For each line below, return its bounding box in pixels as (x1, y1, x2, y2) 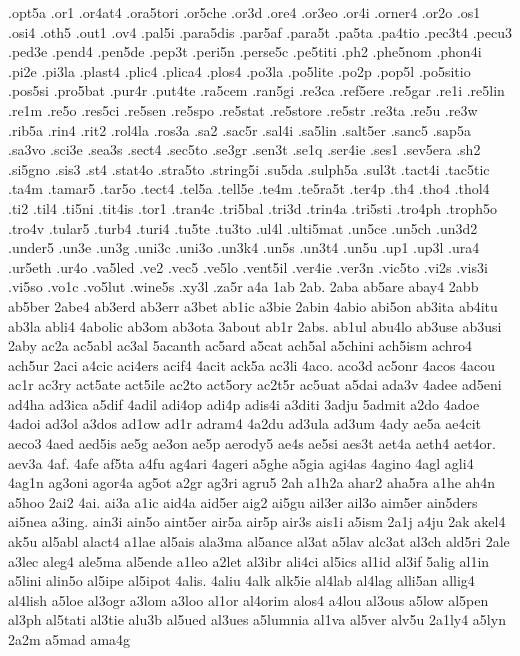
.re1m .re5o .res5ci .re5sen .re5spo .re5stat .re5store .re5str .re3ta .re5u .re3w (8, 99, 478, 120)
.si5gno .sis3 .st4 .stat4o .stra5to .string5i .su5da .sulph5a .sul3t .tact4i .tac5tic (8, 158, 490, 179)
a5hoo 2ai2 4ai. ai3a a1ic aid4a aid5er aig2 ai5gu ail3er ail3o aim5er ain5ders (8, 491, 478, 512)
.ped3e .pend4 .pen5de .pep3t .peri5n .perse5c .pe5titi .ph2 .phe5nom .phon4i (8, 41, 482, 62)
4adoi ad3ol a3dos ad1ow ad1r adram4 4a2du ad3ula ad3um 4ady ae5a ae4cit (8, 413, 482, 434)
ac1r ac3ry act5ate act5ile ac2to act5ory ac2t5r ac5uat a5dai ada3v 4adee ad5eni (8, 374, 502, 395)
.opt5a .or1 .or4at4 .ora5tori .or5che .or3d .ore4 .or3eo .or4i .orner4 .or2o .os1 (8, 2, 481, 22)
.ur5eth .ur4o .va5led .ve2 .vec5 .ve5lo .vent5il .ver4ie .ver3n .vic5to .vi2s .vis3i (8, 256, 488, 277)
